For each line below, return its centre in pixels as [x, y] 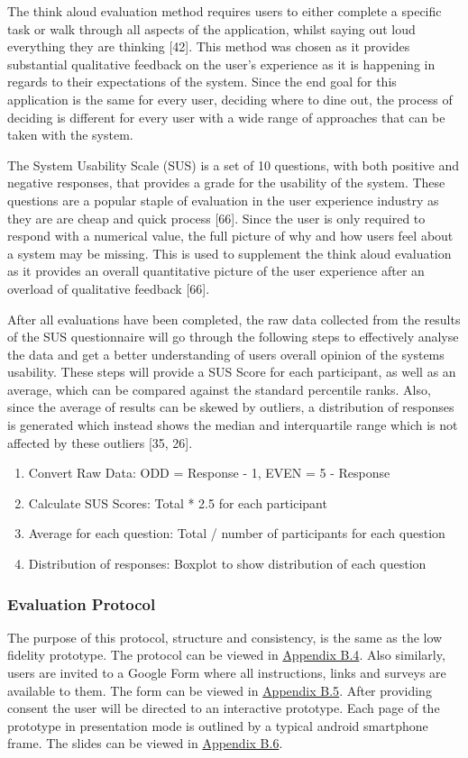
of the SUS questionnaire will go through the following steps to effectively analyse [233, 337]
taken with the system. [70, 135]
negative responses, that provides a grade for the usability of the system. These [226, 183]
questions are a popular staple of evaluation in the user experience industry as [223, 200]
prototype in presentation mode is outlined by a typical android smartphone [218, 725]
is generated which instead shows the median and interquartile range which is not [233, 425]
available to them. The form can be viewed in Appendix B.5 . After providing [220, 690]
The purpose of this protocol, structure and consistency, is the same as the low [225, 637]
